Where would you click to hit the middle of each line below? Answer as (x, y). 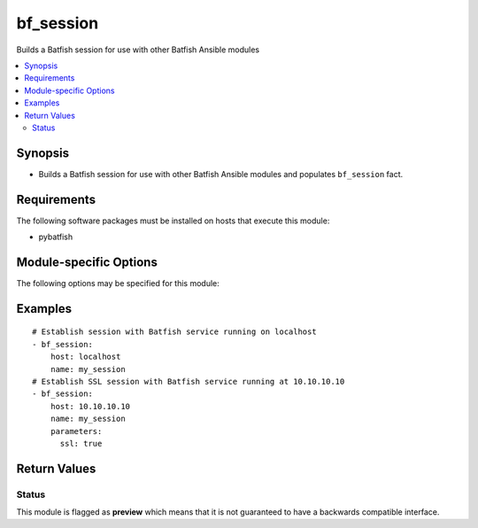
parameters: (76, 431)
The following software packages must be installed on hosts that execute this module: (173, 221)
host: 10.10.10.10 (90, 406)
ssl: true (81, 443)
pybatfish (56, 237)
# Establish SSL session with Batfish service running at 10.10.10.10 (189, 381)
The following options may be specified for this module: (118, 283)
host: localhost (85, 357)
